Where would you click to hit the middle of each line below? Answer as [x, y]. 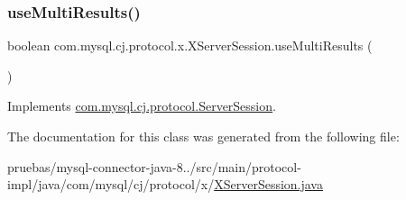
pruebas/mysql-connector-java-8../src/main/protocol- [154, 166]
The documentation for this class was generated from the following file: [203, 136]
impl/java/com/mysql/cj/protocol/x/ [111, 184]
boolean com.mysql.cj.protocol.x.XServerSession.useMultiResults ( [190, 45]
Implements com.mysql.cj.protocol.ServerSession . [142, 106]
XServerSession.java [268, 184]
